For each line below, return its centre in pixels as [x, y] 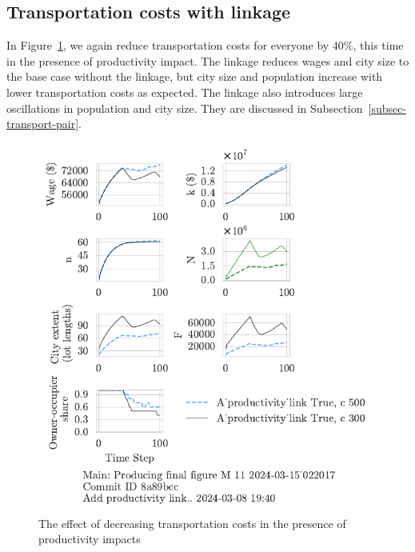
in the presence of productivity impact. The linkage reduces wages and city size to [208, 60]
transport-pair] [43, 124]
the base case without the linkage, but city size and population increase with [195, 76]
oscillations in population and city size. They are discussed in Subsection [185, 108]
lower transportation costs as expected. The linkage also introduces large [185, 92]
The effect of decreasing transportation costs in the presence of [192, 523]
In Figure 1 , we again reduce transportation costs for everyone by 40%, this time [205, 45]
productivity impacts [90, 539]
